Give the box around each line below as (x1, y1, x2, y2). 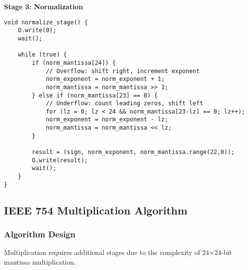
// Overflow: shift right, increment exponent (45, 67, 200, 75)
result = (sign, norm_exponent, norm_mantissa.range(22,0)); (32, 149, 235, 156)
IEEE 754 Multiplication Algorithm (4, 202, 187, 217)
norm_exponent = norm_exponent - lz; (45, 116, 168, 123)
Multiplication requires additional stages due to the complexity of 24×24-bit (4, 247, 232, 257)
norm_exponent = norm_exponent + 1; (45, 76, 165, 83)
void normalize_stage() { (4, 19, 88, 26)
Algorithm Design (4, 228, 76, 240)
